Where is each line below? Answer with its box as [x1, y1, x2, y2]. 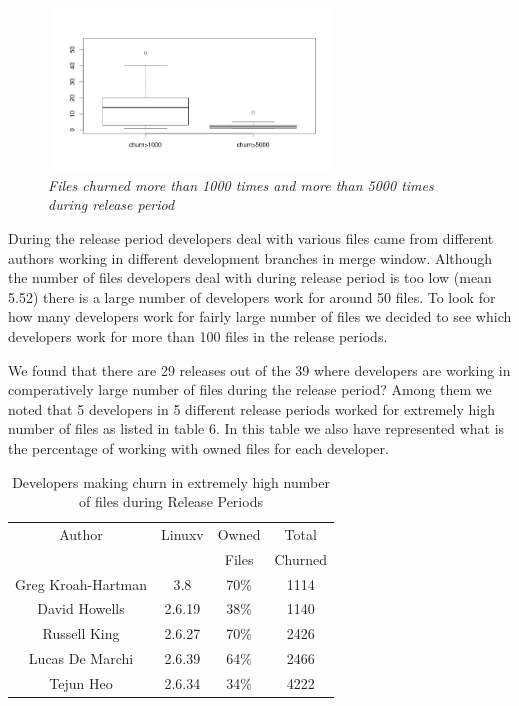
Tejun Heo [49, 673, 113, 693]
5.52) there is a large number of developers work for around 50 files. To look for [8, 286, 496, 307]
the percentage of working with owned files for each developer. [8, 437, 389, 458]
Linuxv [161, 523, 204, 544]
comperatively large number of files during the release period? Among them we [8, 379, 492, 400]
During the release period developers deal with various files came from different [8, 227, 494, 248]
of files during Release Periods [79, 491, 263, 512]
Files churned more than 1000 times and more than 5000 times [48, 174, 434, 195]
